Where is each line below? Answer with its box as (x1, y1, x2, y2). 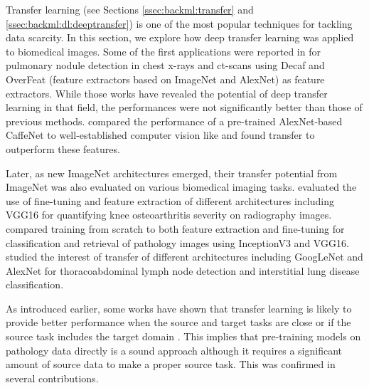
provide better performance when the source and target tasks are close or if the (6, 315, 351, 330)
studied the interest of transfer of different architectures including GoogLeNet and (6, 249, 363, 264)
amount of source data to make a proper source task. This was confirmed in (6, 357, 336, 372)
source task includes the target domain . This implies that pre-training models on (6, 329, 361, 344)
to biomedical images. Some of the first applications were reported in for (6, 43, 321, 58)
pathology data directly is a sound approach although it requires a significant (6, 342, 343, 357)
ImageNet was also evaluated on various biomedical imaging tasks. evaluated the (6, 179, 357, 194)
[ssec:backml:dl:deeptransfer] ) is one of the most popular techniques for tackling (6, 16, 353, 31)
